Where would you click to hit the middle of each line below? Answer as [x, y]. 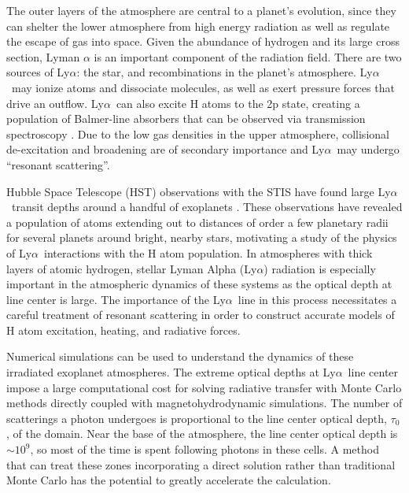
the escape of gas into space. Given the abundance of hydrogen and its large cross [203, 41]
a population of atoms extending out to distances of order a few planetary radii [197, 222]
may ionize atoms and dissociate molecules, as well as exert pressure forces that [203, 87]
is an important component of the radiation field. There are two [248, 56]
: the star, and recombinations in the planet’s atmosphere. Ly [225, 72]
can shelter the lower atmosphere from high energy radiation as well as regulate [198, 26]
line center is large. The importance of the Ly [116, 299]
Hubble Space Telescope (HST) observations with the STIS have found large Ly [199, 191]
